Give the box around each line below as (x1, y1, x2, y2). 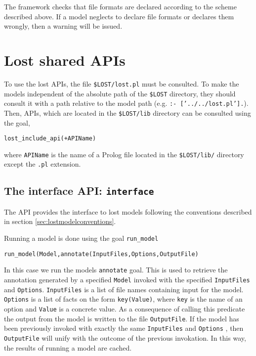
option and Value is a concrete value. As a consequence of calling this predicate (4, 304, 245, 313)
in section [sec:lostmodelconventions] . (4, 216, 116, 226)
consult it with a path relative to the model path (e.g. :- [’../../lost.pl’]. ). (4, 98, 249, 108)
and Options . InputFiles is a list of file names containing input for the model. (4, 284, 244, 294)
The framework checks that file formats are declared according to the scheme (4, 1, 237, 11)
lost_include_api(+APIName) (4, 135, 96, 142)
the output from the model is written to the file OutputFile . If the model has (4, 313, 239, 323)
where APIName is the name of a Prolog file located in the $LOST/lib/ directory (4, 149, 244, 159)
